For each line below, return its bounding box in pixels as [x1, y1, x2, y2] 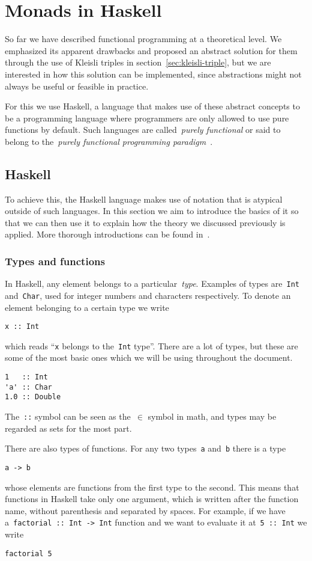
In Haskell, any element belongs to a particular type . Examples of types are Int [5, 277, 299, 290]
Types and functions [5, 253, 105, 268]
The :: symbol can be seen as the [5, 410, 131, 423]
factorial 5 [5, 549, 52, 558]
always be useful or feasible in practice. [5, 79, 149, 92]
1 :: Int [5, 373, 48, 382]
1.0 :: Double [5, 393, 61, 402]
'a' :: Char [5, 382, 52, 391]
